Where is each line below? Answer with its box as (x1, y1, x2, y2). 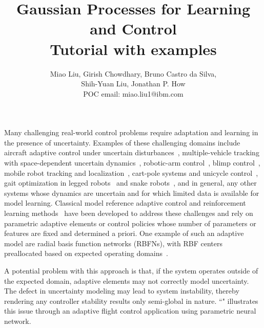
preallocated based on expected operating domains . (4, 248, 168, 259)
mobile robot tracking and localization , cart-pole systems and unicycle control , (4, 167, 258, 178)
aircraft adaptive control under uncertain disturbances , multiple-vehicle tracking (4, 147, 259, 158)
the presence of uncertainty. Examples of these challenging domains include (4, 137, 240, 148)
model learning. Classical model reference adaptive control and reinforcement (4, 197, 246, 208)
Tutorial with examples (50, 38, 217, 59)
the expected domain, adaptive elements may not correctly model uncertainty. (4, 275, 249, 286)
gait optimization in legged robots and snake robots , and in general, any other (4, 177, 257, 188)
